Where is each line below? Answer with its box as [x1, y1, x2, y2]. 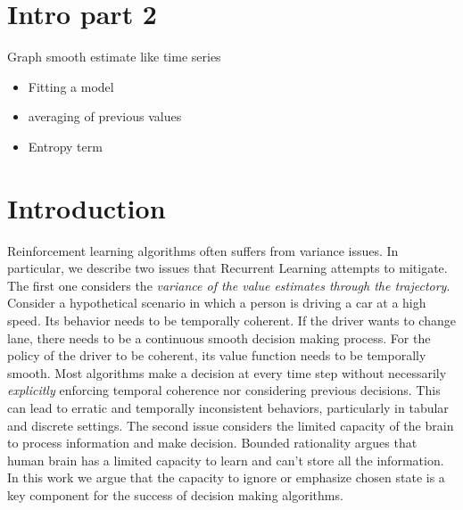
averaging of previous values [28, 107, 182, 126]
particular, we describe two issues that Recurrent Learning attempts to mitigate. [7, 259, 448, 277]
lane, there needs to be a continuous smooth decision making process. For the [7, 328, 431, 347]
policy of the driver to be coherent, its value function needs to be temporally [7, 346, 426, 365]
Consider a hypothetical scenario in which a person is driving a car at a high [7, 293, 426, 312]
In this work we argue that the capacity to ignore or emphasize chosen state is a [7, 468, 445, 487]
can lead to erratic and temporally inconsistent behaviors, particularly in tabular [7, 398, 449, 416]
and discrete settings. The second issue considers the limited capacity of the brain [7, 415, 454, 434]
